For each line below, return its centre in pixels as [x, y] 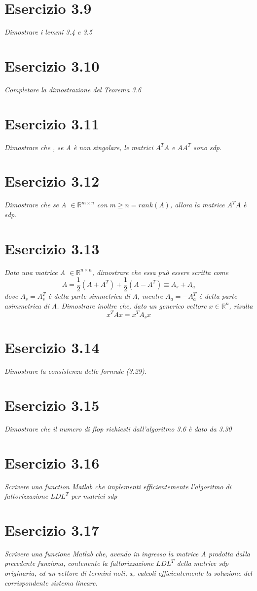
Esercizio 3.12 [52, 181]
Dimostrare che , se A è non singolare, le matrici [79, 147]
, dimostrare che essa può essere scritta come [160, 272]
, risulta [241, 305]
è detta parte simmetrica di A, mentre [106, 296]
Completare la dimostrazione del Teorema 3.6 [73, 89]
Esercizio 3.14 [52, 347]
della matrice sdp [203, 563]
